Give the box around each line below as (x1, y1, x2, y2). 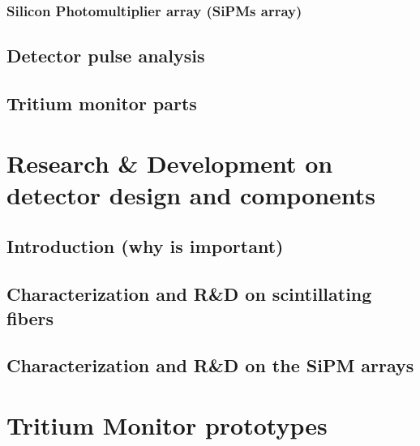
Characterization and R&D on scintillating (6, 281, 372, 307)
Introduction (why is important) (6, 234, 284, 259)
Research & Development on (6, 146, 333, 179)
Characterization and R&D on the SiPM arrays (6, 353, 414, 378)
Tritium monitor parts (6, 91, 197, 116)
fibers (6, 305, 54, 330)
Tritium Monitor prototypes (6, 408, 328, 441)
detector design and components (6, 178, 376, 211)
